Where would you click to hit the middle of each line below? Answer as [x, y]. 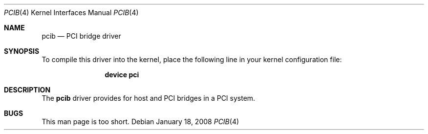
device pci [122, 75]
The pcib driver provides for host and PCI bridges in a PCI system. [149, 98]
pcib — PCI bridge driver [81, 36]
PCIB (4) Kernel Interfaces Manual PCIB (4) [71, 12]
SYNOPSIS [22, 51]
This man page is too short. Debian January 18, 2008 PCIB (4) [140, 122]
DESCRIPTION [27, 90]
